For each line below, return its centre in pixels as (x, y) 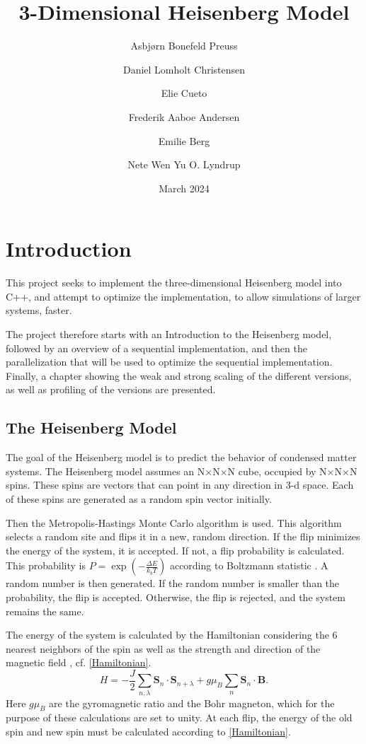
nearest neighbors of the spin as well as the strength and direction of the (163, 648)
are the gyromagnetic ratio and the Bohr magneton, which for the (192, 703)
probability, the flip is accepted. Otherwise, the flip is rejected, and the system (176, 597)
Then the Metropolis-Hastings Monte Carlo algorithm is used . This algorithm (174, 522)
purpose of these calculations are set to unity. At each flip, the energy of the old (179, 717)
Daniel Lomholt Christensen (184, 69)
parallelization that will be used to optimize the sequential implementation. (169, 362)
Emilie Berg (184, 140)
